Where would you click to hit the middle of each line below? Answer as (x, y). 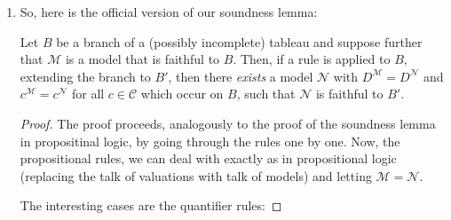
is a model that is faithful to (142, 59)
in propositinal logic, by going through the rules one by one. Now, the (210, 141)
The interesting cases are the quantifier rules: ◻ (151, 205)
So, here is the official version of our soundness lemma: (169, 12)
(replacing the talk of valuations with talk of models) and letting (196, 175)
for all (88, 94)
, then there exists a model (241, 76)
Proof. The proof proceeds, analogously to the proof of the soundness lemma (228, 123)
